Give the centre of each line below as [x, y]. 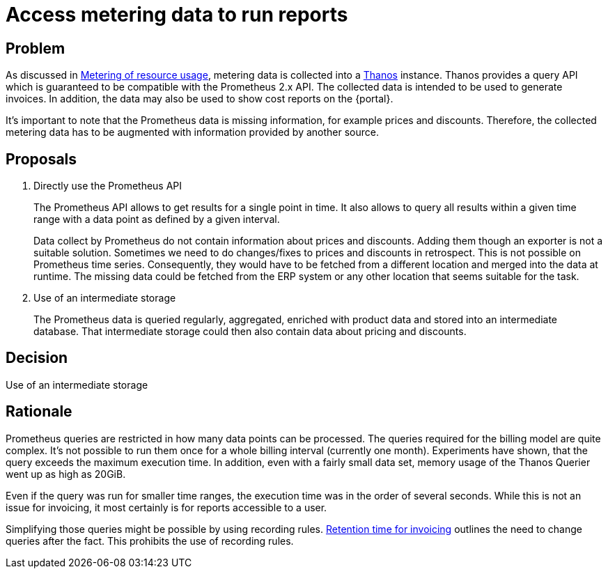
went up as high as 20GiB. [66, 474]
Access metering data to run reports [177, 15]
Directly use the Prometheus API [108, 186]
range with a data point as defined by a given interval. [157, 219]
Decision [37, 358]
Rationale [39, 412]
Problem [36, 48]
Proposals [41, 159]
